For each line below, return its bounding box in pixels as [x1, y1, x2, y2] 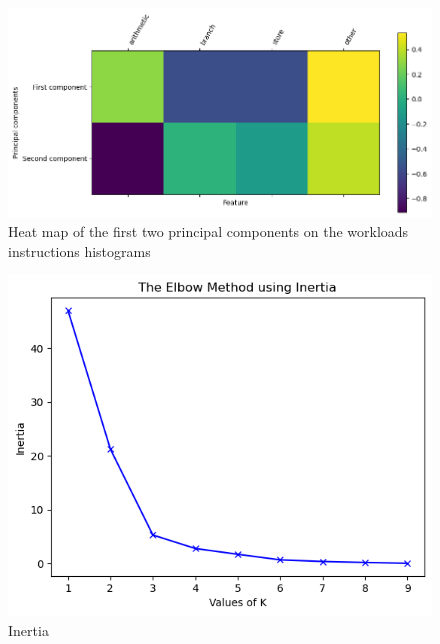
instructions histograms [8, 240, 151, 261]
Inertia [8, 619, 49, 640]
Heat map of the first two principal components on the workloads [8, 220, 409, 241]
